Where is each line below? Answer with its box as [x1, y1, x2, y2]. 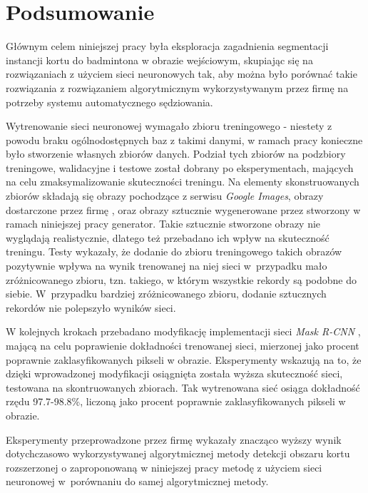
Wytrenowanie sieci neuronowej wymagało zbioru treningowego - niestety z [6, 118, 332, 133]
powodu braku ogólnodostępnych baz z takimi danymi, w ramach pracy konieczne [6, 132, 363, 147]
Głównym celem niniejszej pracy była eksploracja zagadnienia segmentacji [6, 39, 329, 54]
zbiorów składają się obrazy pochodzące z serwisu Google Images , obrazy [6, 188, 324, 203]
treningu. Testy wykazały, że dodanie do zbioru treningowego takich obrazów [6, 244, 342, 259]
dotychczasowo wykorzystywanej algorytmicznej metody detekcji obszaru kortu [6, 446, 350, 461]
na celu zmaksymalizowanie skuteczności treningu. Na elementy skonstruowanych [6, 174, 359, 189]
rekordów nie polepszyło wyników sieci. [6, 300, 176, 315]
